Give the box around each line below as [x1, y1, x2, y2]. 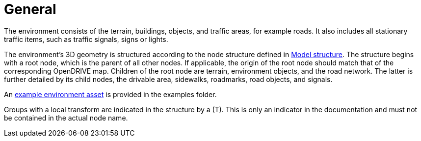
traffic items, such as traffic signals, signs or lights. [4, 35, 168, 43]
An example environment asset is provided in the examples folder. [4, 90, 217, 99]
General [4, 1, 56, 18]
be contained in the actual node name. [4, 113, 128, 122]
